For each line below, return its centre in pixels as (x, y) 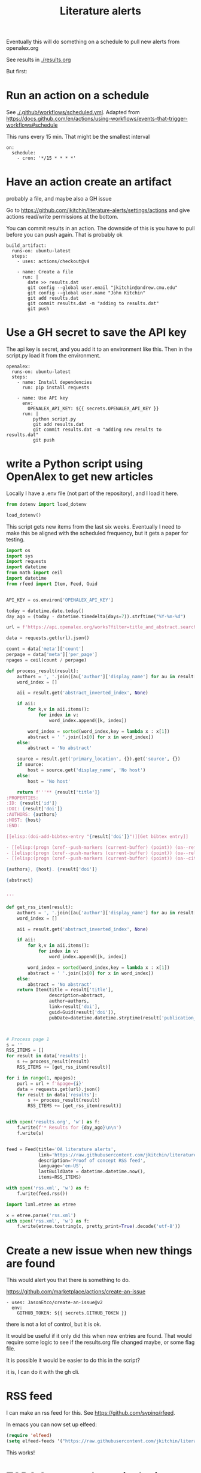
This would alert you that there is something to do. (68, 1280)
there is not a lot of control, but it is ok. (54, 1324)
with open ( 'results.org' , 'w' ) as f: (53, 1122)
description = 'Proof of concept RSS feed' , (92, 1161)
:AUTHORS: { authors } (32, 815)
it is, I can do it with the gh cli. (43, 1372)
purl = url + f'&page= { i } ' (51, 1083)
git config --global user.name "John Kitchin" (87, 293)
